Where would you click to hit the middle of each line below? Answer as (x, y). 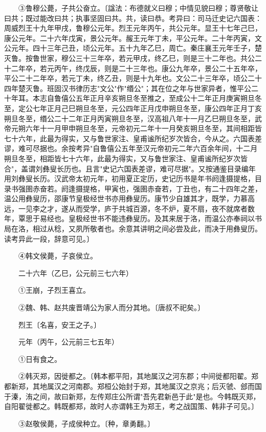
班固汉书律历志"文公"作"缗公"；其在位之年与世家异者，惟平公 (149, 88)
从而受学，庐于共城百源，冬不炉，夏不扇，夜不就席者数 (161, 208)
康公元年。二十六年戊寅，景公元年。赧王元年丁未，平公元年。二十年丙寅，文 (133, 38)
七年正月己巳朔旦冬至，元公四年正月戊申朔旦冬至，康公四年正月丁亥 (147, 108)
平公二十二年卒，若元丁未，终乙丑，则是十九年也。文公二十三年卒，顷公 (126, 78)
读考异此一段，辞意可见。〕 (49, 238)
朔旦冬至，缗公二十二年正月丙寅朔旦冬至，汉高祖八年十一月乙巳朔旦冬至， (129, 118)
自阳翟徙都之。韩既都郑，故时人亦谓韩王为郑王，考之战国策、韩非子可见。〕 (131, 406)
